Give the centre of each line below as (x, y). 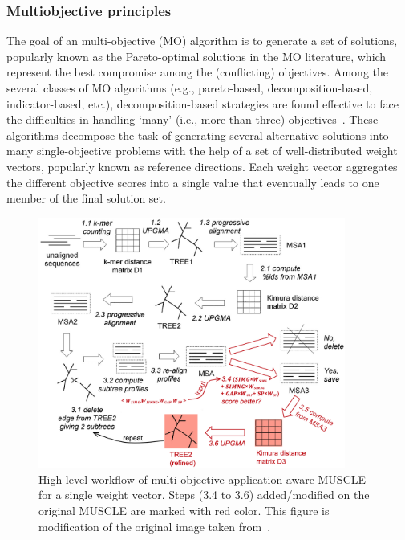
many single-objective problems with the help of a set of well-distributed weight (202, 151)
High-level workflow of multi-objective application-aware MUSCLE (202, 479)
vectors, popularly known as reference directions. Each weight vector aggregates (202, 166)
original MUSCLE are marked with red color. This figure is (184, 511)
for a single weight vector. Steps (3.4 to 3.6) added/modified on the (204, 495)
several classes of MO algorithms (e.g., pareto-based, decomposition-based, (190, 88)
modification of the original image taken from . (155, 526)
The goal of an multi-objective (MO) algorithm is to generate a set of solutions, (202, 41)
